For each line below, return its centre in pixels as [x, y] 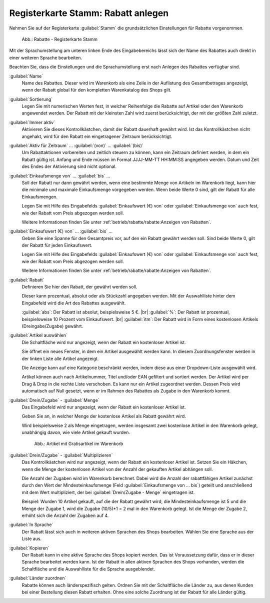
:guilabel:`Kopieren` [29, 548]
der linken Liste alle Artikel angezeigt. [60, 358]
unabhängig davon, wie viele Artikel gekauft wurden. [76, 432]
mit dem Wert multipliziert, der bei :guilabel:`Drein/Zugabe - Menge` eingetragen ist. [108, 492]
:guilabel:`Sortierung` [31, 99]
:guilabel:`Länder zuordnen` [38, 578]
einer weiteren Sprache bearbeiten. [46, 57]
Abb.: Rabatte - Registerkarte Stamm [59, 39]
